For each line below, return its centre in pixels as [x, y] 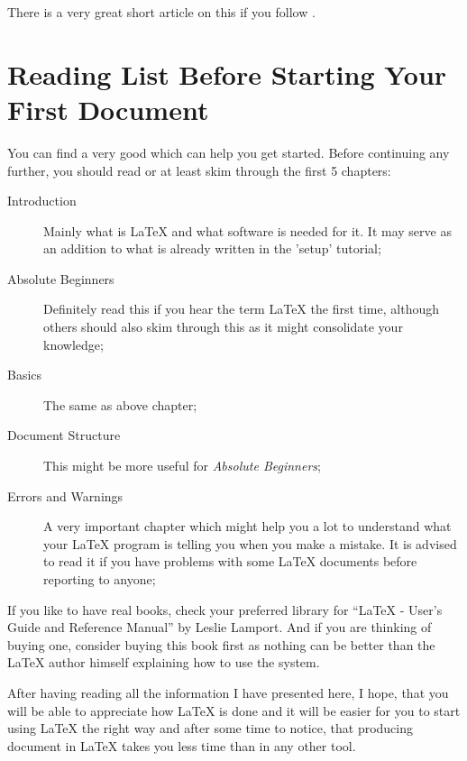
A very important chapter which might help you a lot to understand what [247, 526]
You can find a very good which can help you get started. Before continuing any [229, 152]
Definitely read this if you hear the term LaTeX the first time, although [241, 309]
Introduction [42, 201]
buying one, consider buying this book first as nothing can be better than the [221, 644]
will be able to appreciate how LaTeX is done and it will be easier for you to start [234, 710]
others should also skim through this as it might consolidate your [223, 327]
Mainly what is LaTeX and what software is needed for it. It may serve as [247, 230]
